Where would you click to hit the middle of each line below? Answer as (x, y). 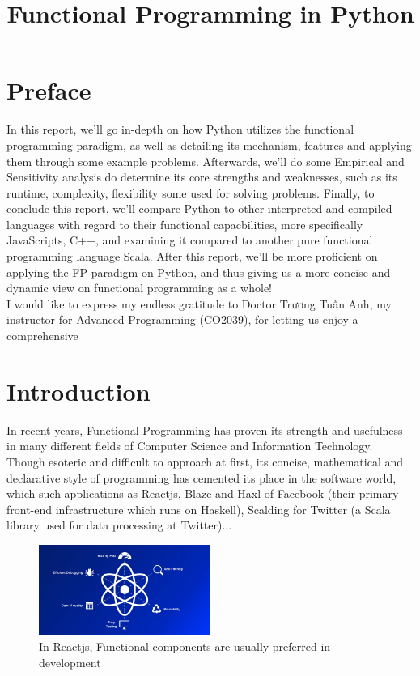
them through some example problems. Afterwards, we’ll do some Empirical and (206, 161)
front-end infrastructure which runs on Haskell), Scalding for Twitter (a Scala (199, 509)
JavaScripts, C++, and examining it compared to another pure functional (190, 240)
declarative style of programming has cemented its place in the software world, (202, 477)
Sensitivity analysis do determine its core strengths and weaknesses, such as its (202, 177)
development (70, 662)
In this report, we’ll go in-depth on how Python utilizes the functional (180, 129)
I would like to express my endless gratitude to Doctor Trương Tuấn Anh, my (199, 303)
